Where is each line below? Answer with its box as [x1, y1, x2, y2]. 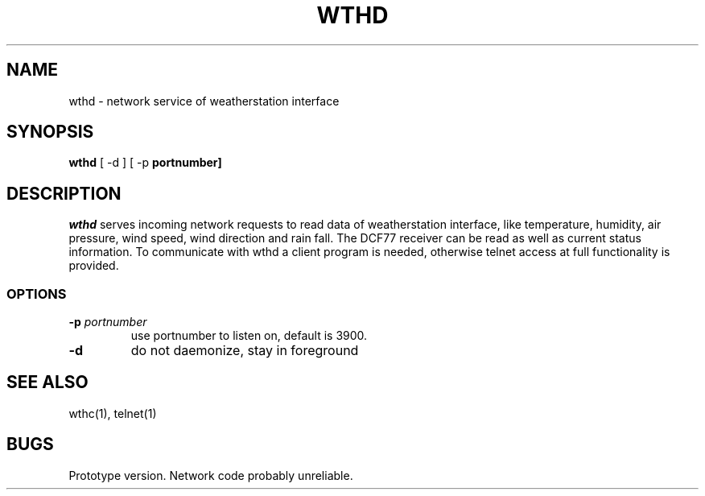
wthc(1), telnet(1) [68, 406, 157, 420]
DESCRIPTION [6, 183, 122, 204]
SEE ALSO [6, 372, 89, 393]
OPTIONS [6, 285, 67, 302]
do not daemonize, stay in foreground [130, 342, 359, 359]
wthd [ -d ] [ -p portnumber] [68, 155, 222, 170]
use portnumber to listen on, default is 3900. [130, 329, 368, 343]
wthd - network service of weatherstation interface [68, 93, 340, 108]
